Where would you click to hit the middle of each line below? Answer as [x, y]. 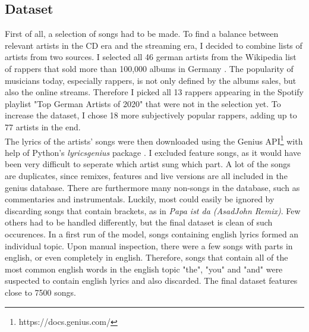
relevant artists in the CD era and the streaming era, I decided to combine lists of [154, 45]
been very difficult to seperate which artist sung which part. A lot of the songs [148, 164]
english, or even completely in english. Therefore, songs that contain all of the [146, 257]
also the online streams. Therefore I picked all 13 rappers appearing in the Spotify [154, 92]
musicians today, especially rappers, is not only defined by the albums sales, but [151, 80]
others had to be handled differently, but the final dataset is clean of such [139, 222]
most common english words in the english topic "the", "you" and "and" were [144, 269]
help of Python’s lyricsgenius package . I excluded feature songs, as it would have [153, 152]
